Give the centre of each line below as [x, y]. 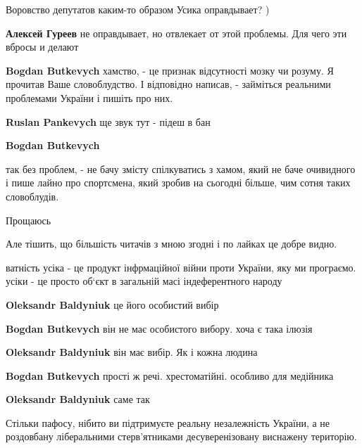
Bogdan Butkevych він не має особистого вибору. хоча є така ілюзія [159, 328]
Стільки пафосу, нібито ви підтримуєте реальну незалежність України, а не [168, 422]
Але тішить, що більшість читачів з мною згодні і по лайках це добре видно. [171, 244]
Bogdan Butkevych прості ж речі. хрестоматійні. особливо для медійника [170, 375]
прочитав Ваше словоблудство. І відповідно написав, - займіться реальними [168, 84]
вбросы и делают [42, 47]
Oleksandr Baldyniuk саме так [78, 399]
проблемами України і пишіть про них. [89, 97]
